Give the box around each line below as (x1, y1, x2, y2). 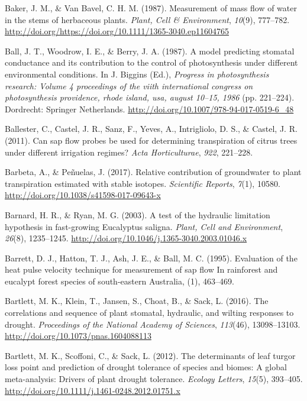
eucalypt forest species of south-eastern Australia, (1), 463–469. (5, 274, 234, 287)
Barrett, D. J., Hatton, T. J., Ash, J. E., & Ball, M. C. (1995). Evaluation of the (5, 251, 298, 264)
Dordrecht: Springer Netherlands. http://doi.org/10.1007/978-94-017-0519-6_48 (5, 102, 294, 115)
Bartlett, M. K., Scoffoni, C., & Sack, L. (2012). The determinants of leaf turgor (5, 349, 296, 361)
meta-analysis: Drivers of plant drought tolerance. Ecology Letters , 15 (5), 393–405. (5, 373, 303, 385)
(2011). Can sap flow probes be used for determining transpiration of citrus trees (5, 134, 298, 146)
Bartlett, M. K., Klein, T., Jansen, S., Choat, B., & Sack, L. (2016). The (5, 295, 269, 307)
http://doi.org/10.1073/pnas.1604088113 (5, 329, 151, 342)
